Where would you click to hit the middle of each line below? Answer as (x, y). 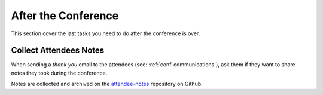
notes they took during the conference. (59, 73)
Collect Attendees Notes (58, 50)
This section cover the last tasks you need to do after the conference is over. (106, 33)
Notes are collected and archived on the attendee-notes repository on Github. (107, 84)
